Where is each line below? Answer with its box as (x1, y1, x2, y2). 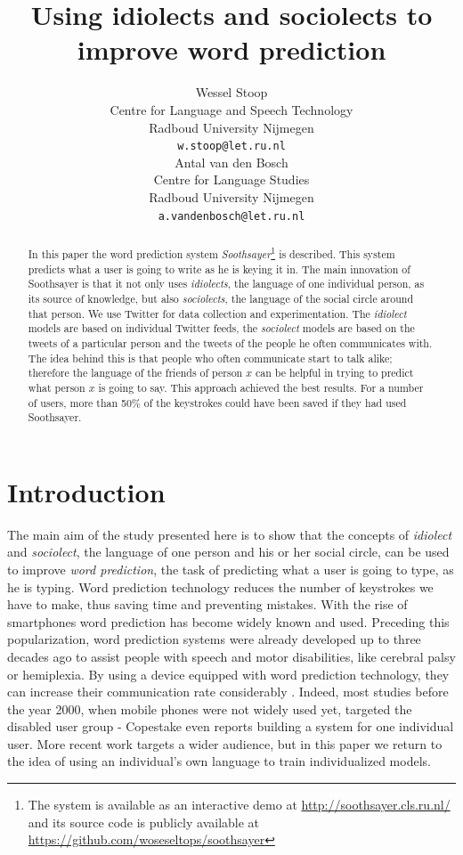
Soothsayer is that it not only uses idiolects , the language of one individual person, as (28, 276, 425, 291)
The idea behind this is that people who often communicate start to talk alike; (28, 350, 393, 365)
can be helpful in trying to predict (255, 365, 414, 380)
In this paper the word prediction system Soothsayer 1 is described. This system (28, 243, 395, 261)
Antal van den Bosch (175, 152, 288, 171)
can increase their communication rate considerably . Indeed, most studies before (7, 682, 449, 701)
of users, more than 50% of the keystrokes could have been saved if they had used (28, 395, 407, 410)
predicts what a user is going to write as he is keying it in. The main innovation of (28, 261, 410, 276)
